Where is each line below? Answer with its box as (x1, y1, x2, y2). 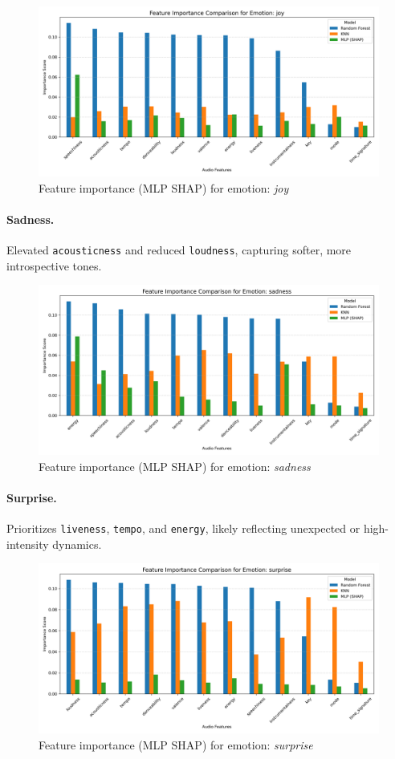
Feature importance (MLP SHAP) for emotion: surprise (39, 737, 313, 753)
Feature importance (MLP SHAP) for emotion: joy (39, 179, 289, 196)
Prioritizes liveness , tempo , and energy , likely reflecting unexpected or (6, 520, 360, 537)
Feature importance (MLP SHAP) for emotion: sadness (39, 457, 311, 474)
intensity (6, 535, 49, 552)
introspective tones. (6, 257, 102, 274)
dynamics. (52, 535, 102, 552)
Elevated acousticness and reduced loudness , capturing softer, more (6, 241, 352, 258)
